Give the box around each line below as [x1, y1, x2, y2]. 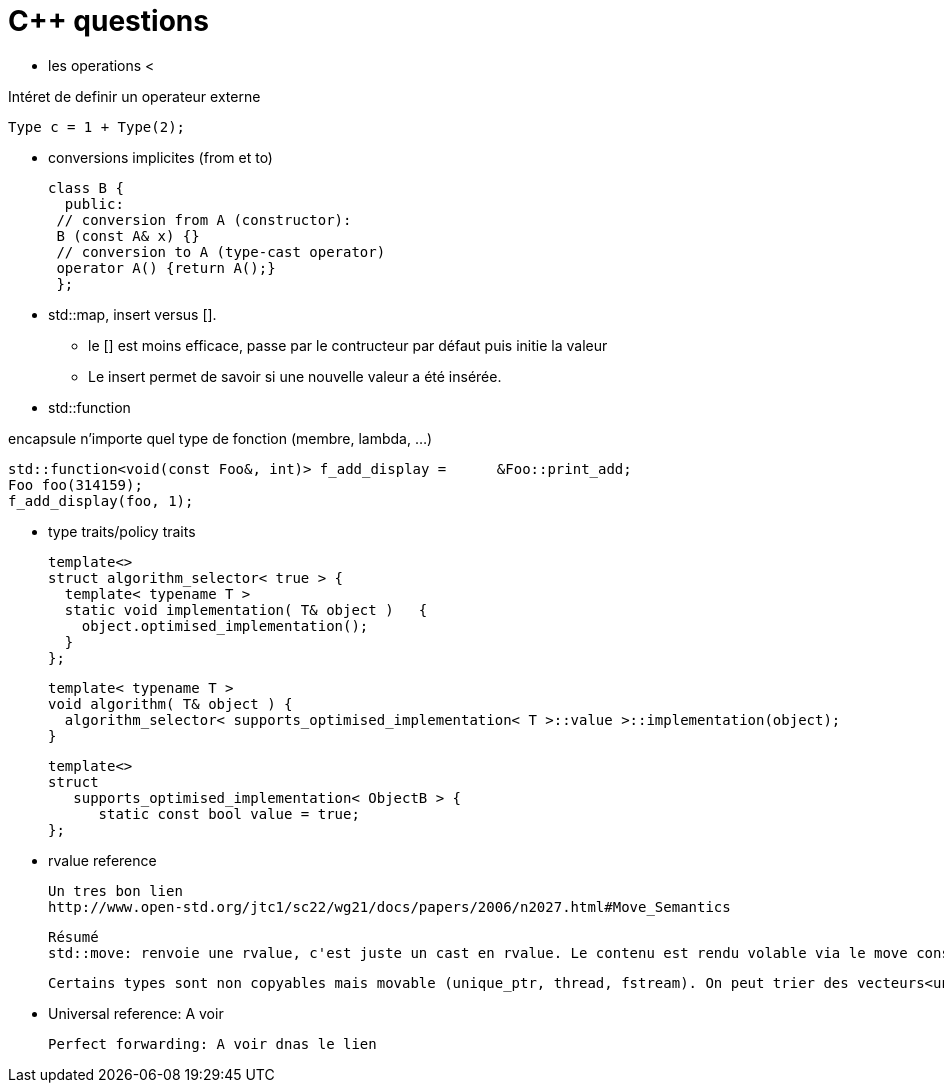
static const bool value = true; [98, 805, 360, 822]
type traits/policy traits [48, 522, 196, 540]
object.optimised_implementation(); [81, 617, 369, 634]
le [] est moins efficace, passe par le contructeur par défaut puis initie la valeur [88, 336, 608, 354]
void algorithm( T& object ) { [48, 695, 293, 712]
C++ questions [8, 4, 209, 38]
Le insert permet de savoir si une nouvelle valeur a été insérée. [88, 367, 502, 385]
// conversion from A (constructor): [56, 211, 352, 228]
